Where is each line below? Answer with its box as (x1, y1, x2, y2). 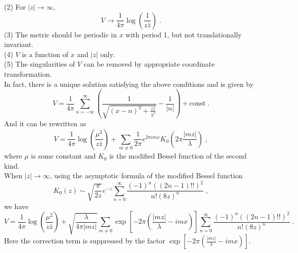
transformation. (4, 68, 52, 79)
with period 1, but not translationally (126, 29, 242, 39)
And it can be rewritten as (4, 118, 86, 129)
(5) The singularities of (4, 59, 75, 69)
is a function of (22, 48, 69, 59)
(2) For (4, 2, 26, 12)
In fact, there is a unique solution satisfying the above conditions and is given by (4, 78, 254, 89)
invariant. (4, 39, 34, 49)
